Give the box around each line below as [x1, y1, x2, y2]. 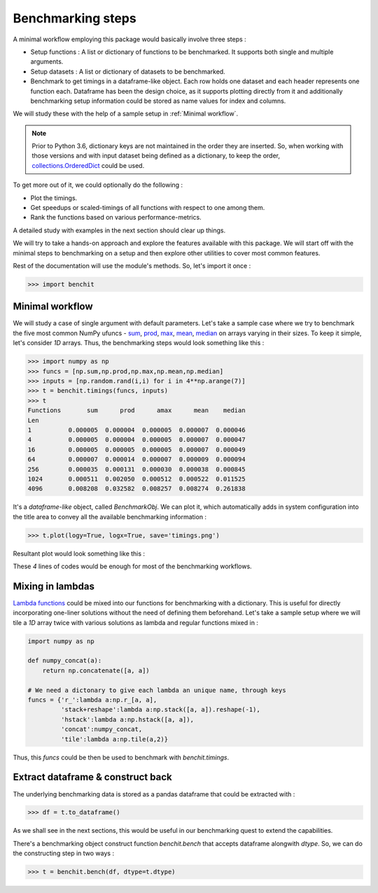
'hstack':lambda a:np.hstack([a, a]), [60, 715, 194, 724]
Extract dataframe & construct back [13, 771, 172, 783]
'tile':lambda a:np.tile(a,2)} [60, 735, 168, 743]
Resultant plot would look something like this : [13, 549, 146, 558]
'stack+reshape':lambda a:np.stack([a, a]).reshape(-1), [60, 705, 260, 714]
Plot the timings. [30, 193, 78, 202]
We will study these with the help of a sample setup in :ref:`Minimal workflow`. [13, 109, 238, 118]
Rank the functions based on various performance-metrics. [30, 213, 202, 222]
